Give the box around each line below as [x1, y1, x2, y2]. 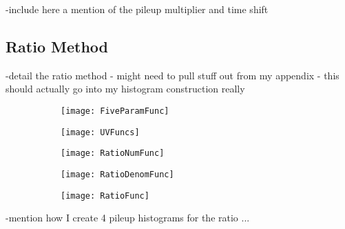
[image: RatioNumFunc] [61, 148, 165, 159]
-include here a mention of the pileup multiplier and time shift [6, 2, 269, 16]
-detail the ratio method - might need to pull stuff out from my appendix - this [6, 68, 339, 82]
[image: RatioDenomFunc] [61, 169, 174, 179]
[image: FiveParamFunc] [61, 106, 169, 116]
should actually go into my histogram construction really [6, 81, 245, 96]
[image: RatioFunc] [61, 190, 149, 201]
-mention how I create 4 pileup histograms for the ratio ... [6, 210, 250, 225]
